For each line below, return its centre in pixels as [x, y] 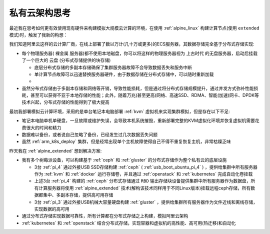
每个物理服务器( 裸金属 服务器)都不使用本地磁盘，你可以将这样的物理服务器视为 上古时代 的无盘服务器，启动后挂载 [139, 53]
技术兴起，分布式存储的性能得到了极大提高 [65, 102]
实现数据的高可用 [52, 209]
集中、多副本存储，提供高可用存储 [78, 195]
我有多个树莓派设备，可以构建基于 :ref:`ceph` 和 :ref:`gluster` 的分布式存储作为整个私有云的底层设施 [124, 160]
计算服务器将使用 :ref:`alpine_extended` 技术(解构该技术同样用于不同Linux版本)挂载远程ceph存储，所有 [144, 188]
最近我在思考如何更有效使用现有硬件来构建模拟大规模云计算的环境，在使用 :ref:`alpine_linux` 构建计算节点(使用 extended [134, 28]
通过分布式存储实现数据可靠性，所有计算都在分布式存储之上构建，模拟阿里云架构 [105, 216]
